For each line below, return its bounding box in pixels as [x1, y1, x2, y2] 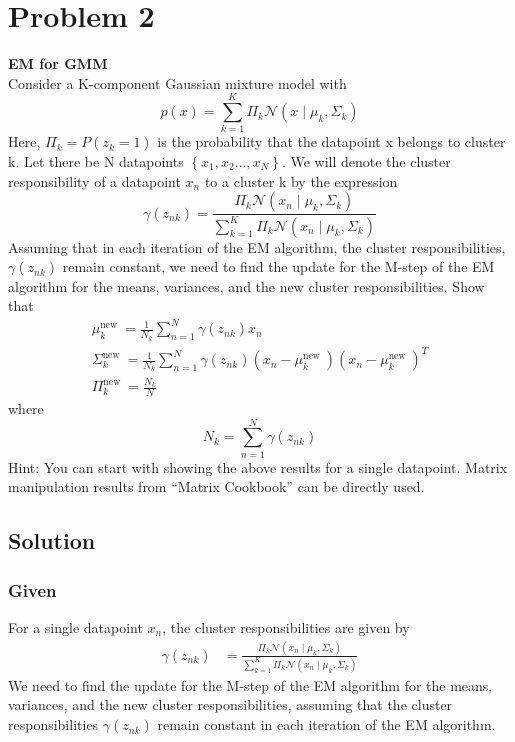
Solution [8, 525, 96, 556]
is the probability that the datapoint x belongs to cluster [157, 131, 506, 152]
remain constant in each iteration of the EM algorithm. [157, 714, 496, 735]
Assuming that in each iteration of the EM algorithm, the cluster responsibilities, [8, 236, 506, 257]
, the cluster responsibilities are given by [162, 616, 410, 637]
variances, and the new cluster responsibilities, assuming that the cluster [8, 694, 453, 715]
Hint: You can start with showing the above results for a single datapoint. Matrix [8, 456, 508, 477]
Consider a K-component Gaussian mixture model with [8, 72, 347, 93]
